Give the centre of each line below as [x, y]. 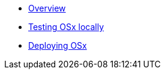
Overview [47, 8]
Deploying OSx [58, 45]
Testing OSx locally [66, 27]
